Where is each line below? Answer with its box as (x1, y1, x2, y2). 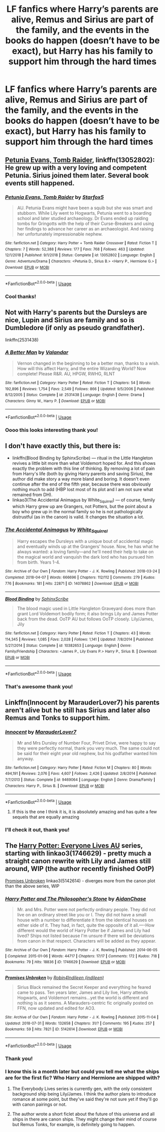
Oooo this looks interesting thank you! (5, 427, 98, 434)
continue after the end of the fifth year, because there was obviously (12, 481, 151, 487)
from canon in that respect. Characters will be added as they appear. (17, 938, 157, 944)
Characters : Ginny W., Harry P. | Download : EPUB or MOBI (5, 398, 106, 403)
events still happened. (5, 179, 75, 187)
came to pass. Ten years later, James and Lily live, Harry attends (17, 989, 148, 995)
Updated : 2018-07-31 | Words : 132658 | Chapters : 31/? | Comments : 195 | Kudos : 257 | (5, 1020, 155, 1026)
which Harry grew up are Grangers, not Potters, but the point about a (12, 503, 152, 509)
